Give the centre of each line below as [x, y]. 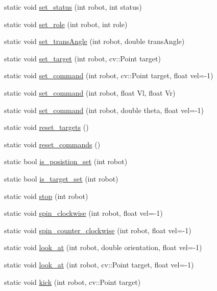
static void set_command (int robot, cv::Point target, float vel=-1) [109, 75]
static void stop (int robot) [46, 196]
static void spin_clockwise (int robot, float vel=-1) [83, 213]
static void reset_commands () [52, 144]
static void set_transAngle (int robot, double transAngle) [94, 41]
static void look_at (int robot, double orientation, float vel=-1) [103, 247]
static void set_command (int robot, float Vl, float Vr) [90, 92]
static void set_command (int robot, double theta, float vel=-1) [104, 110]
